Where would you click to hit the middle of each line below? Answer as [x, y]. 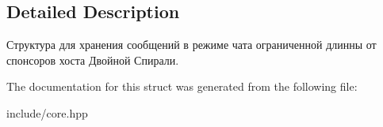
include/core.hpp [47, 112]
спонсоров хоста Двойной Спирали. [93, 60]
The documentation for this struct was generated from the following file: [182, 86]
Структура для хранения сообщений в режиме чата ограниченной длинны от [191, 45]
